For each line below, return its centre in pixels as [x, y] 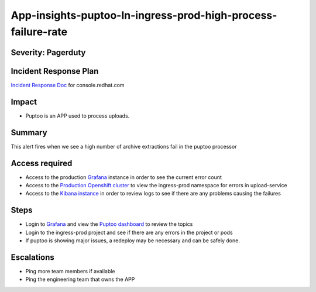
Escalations [33, 257]
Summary [29, 133]
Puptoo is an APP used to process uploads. [78, 116]
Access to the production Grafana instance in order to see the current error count [124, 177]
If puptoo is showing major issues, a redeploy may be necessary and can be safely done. [133, 241]
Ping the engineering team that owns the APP [80, 279]
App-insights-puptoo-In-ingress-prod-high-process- [144, 15]
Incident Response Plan [55, 71]
